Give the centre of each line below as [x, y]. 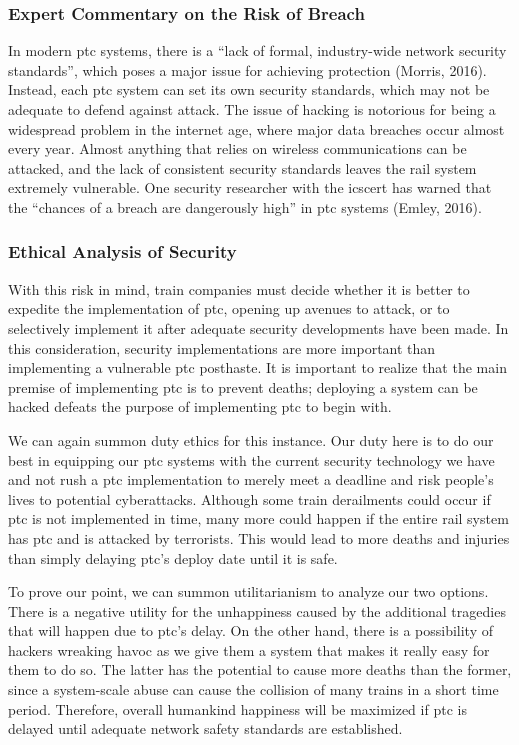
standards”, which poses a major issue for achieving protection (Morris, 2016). [247, 69]
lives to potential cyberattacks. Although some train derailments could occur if [249, 498]
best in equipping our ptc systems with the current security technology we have [251, 459]
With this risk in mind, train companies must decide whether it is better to [239, 288]
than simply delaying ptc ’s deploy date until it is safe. [173, 557]
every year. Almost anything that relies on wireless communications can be [237, 148]
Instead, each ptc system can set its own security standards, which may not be [249, 89]
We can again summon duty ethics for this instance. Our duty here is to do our [251, 439]
